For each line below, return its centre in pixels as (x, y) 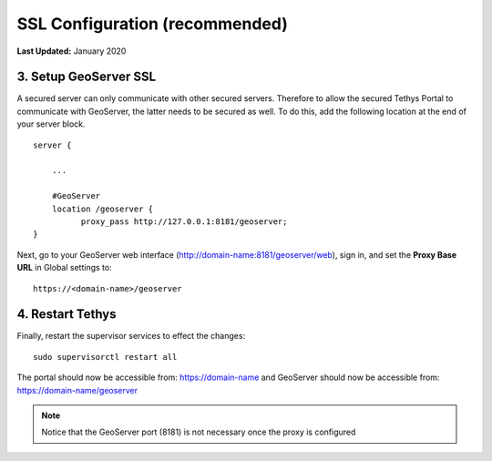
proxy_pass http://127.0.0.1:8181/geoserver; (184, 221)
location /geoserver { (102, 209)
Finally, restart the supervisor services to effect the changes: (131, 336)
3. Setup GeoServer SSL (87, 77)
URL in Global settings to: (65, 268)
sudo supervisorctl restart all (105, 357)
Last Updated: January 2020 (72, 51)
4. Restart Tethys (67, 314)
